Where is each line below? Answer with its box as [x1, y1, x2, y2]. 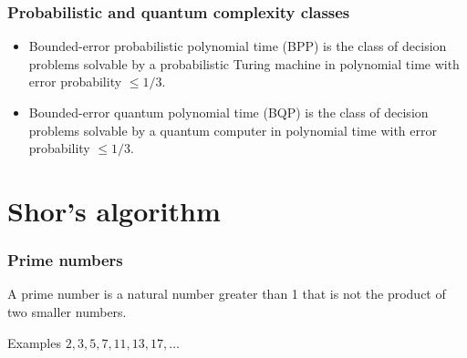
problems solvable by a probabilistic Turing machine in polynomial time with [28, 54, 460, 73]
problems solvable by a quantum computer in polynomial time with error [28, 120, 437, 139]
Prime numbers [7, 249, 123, 271]
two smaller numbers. [7, 302, 127, 321]
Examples [7, 332, 61, 352]
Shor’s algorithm [7, 191, 221, 229]
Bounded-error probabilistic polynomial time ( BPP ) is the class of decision [28, 36, 447, 56]
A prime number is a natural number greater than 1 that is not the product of [7, 284, 446, 303]
